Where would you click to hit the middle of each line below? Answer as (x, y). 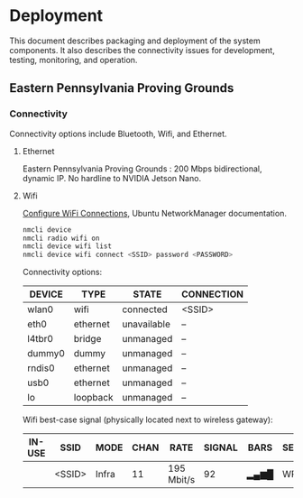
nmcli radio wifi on (61, 238)
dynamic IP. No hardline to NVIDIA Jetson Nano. (111, 178)
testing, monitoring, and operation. (73, 60)
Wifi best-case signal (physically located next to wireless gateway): (147, 420)
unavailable (146, 324)
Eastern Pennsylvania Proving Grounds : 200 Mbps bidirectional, (142, 169)
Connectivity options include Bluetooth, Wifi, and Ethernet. (118, 134)
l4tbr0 (40, 339)
